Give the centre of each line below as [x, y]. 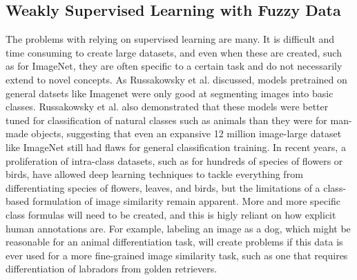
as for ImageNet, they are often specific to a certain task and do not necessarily [174, 66]
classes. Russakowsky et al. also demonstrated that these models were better [167, 107]
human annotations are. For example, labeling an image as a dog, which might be [178, 228]
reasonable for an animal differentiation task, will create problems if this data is [174, 242]
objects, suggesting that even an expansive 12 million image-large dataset [186, 133]
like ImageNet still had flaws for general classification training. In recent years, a [176, 147]
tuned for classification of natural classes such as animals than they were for [166, 120]
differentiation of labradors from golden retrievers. [112, 269]
